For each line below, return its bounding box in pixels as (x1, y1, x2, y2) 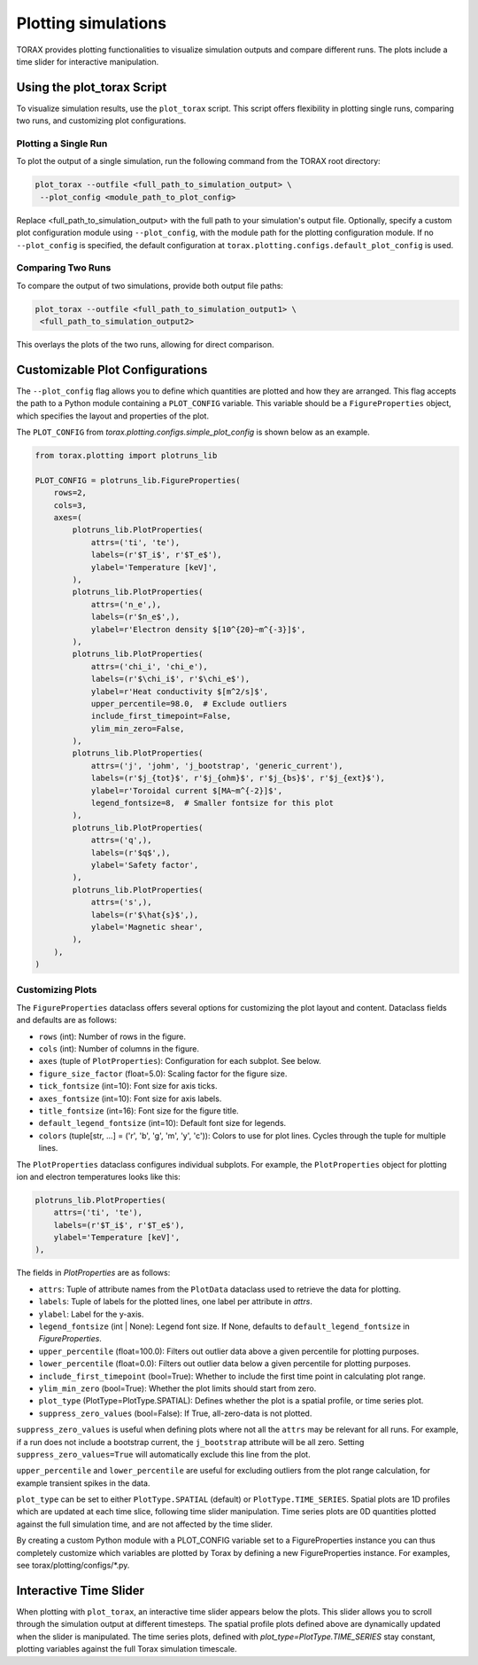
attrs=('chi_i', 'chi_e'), (90, 661, 208, 671)
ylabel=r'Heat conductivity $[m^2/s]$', (90, 686, 269, 696)
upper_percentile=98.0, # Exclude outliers (90, 699, 288, 708)
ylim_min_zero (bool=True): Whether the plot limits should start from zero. (38, 1383, 317, 1394)
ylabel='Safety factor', (90, 860, 199, 870)
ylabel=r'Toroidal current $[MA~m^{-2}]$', (90, 786, 283, 795)
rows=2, (53, 488, 88, 498)
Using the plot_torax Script (16, 80, 167, 95)
